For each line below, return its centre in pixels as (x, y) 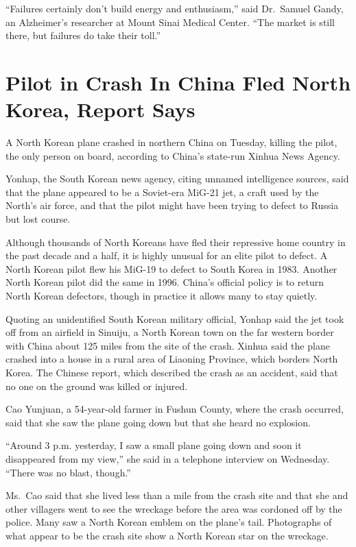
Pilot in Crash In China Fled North (178, 82)
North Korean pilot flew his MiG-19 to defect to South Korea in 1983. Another (171, 268)
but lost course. (38, 219)
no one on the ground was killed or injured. (97, 386)
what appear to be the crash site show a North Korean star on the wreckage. (167, 535)
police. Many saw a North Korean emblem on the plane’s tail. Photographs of (169, 522)
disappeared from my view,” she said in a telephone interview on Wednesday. (168, 458)
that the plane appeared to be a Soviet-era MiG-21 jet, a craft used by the (162, 192)
